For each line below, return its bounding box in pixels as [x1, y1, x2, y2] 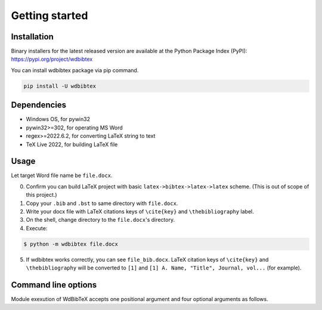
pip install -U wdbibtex [23, 82, 97, 89]
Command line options [11, 280, 97, 290]
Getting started [11, 9, 88, 22]
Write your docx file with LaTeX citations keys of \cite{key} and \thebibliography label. [26, 207, 255, 215]
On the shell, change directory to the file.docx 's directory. [26, 216, 175, 224]
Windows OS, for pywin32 [26, 116, 91, 123]
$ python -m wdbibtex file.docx [23, 240, 119, 247]
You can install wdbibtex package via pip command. [11, 66, 139, 74]
